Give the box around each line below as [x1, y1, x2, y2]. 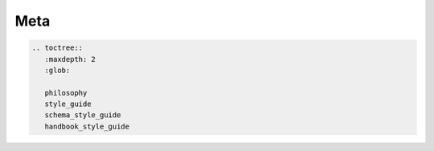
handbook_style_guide [44, 121, 130, 131]
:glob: [44, 65, 71, 75]
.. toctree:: [31, 43, 84, 52]
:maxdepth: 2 [44, 55, 96, 63]
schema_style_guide [44, 111, 121, 120]
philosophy [44, 88, 88, 97]
